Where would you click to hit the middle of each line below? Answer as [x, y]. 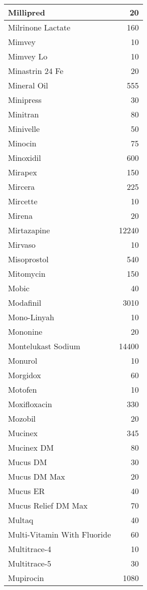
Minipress [25, 100]
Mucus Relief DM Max [48, 505]
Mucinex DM [31, 447]
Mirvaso [22, 245]
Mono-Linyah [31, 317]
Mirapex [23, 172]
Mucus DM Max [37, 476]
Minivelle [24, 129]
